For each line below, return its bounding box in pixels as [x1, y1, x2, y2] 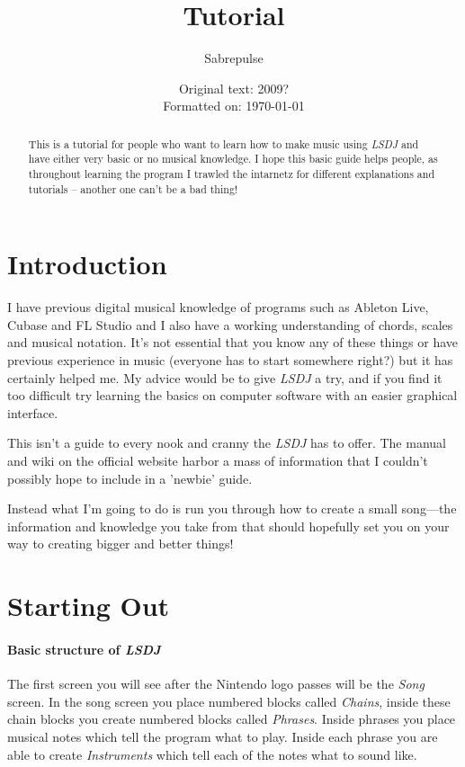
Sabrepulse [204, 49, 264, 67]
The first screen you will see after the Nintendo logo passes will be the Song [7, 674, 425, 693]
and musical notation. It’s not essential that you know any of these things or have [7, 333, 458, 352]
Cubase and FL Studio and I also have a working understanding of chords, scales [7, 315, 453, 334]
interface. [7, 403, 58, 422]
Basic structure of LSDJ [7, 639, 161, 658]
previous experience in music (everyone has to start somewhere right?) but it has [7, 351, 453, 370]
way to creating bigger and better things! [7, 534, 234, 553]
